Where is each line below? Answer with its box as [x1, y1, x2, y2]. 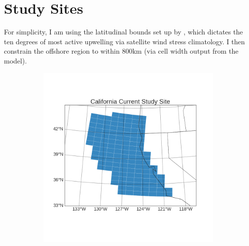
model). [4, 55, 27, 65]
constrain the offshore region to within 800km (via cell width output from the [4, 46, 239, 56]
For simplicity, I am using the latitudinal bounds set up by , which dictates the [4, 27, 243, 37]
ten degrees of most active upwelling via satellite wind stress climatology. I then [4, 36, 245, 46]
